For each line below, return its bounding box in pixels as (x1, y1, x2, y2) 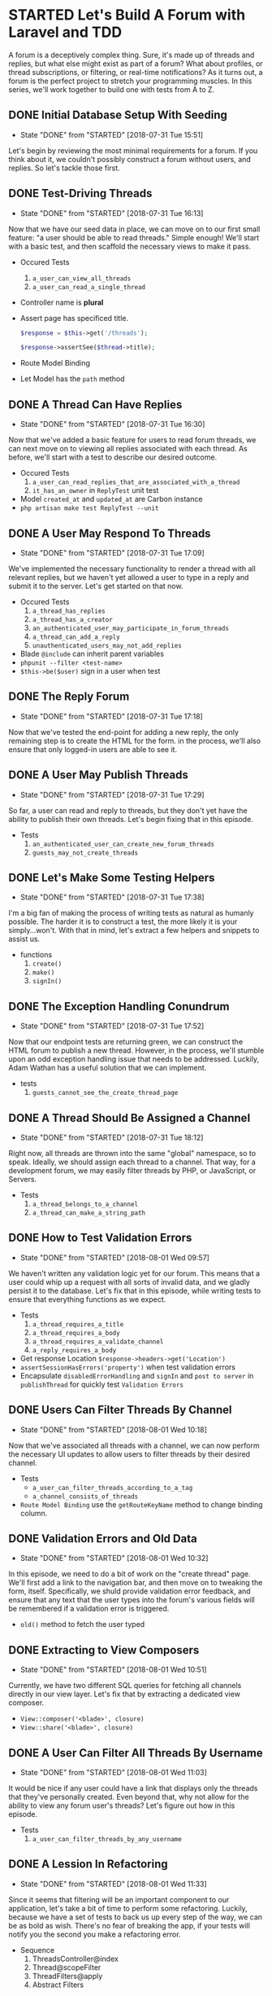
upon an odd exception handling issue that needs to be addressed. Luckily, (8, 1054, 260, 1064)
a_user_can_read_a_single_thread (32, 283, 146, 291)
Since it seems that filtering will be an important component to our (8, 1894, 230, 1904)
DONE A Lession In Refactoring (8, 1858, 168, 1871)
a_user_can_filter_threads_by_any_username (32, 1836, 183, 1844)
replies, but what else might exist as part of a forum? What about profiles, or (8, 59, 263, 68)
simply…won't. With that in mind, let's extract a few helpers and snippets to (8, 925, 260, 935)
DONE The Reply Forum (8, 690, 130, 704)
